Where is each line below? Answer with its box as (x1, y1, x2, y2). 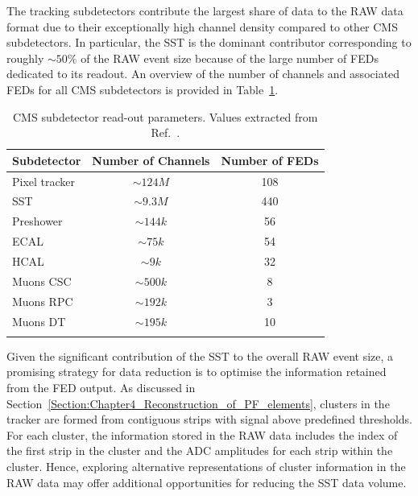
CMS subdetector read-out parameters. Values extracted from (13, 108, 318, 125)
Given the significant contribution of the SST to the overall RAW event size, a (6, 347, 394, 364)
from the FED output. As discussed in (6, 379, 196, 396)
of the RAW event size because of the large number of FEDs (81, 49, 379, 66)
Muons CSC (12, 272, 72, 289)
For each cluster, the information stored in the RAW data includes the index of (6, 426, 398, 443)
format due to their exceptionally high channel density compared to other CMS (6, 18, 398, 35)
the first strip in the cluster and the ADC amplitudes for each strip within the (6, 442, 393, 459)
